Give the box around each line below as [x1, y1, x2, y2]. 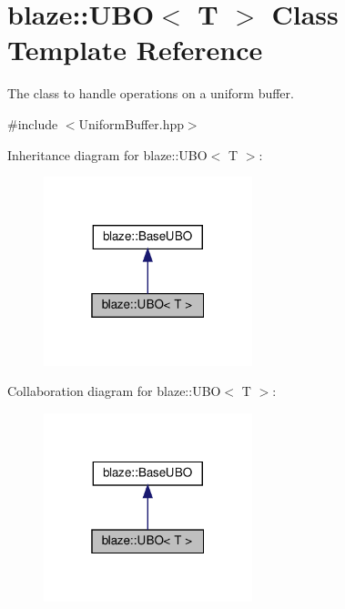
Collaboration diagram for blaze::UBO [7, 381, 221, 401]
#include [7, 114, 58, 133]
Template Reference [7, 31, 263, 68]
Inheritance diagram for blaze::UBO [7, 145, 208, 164]
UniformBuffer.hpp [78, 114, 184, 133]
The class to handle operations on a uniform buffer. [7, 84, 294, 103]
